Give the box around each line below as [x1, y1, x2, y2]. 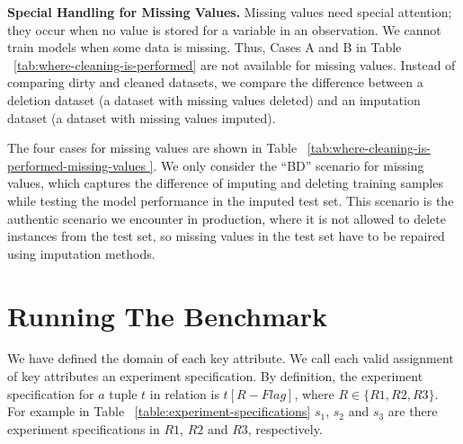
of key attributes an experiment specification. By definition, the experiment [7, 367, 423, 386]
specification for [7, 384, 94, 403]
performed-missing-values [7, 155, 146, 174]
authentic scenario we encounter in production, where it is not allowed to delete [7, 209, 446, 227]
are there [387, 402, 438, 421]
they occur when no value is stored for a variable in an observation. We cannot [7, 20, 441, 39]
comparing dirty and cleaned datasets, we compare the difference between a [7, 73, 423, 92]
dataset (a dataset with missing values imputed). [7, 108, 276, 127]
